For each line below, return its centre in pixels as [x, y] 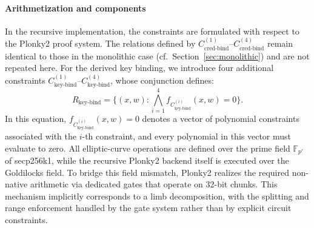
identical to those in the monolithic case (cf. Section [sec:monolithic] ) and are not [157, 55]
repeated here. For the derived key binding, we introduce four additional [139, 68]
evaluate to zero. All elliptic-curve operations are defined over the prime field [148, 148]
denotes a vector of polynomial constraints [221, 119]
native [16, 184]
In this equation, [36, 119]
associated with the [41, 136]
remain [280, 43]
